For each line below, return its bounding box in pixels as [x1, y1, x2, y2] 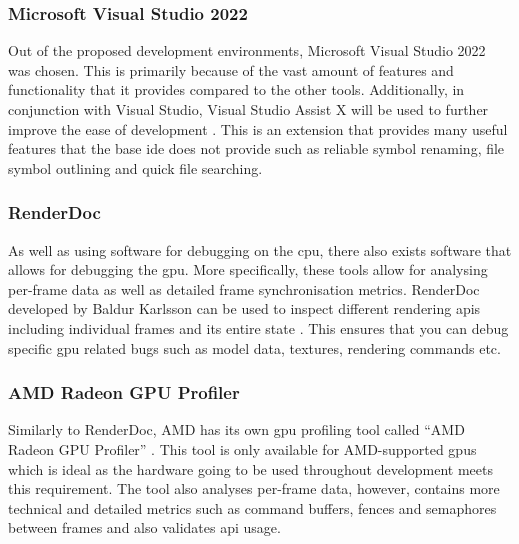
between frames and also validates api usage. [8, 517, 281, 538]
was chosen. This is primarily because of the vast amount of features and [8, 59, 454, 80]
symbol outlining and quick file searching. [8, 157, 263, 178]
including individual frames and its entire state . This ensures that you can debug [8, 317, 509, 338]
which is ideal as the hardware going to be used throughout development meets [8, 458, 493, 479]
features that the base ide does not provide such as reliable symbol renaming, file [8, 138, 505, 159]
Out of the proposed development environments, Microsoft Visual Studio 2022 [8, 40, 486, 61]
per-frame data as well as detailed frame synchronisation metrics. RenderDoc [8, 278, 480, 299]
